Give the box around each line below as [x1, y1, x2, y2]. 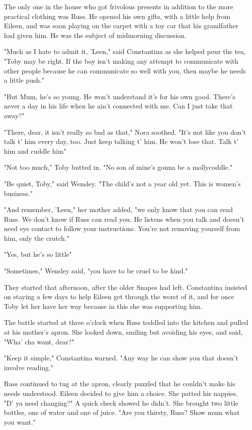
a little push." [4, 75, 45, 85]
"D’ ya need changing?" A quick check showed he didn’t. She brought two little [4, 397, 238, 408]
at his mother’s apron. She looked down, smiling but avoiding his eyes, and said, [4, 327, 243, 337]
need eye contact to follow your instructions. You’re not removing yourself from [4, 223, 240, 233]
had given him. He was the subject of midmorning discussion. [4, 30, 186, 40]
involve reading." [4, 362, 53, 372]
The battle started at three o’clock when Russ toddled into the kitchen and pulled [4, 317, 248, 327]
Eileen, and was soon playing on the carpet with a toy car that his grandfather [4, 20, 238, 31]
